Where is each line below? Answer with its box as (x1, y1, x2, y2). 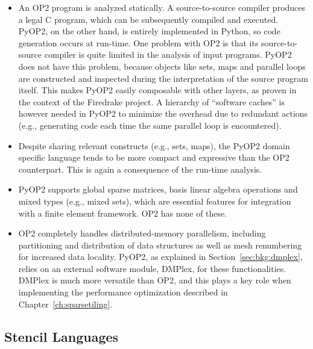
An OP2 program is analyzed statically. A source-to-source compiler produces (18, 1, 306, 13)
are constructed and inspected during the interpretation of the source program (18, 72, 308, 84)
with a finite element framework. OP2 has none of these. (18, 206, 227, 219)
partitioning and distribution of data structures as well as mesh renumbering (18, 238, 302, 251)
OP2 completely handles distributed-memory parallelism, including (18, 227, 266, 239)
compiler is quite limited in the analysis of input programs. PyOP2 (44, 48, 292, 61)
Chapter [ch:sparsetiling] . (18, 297, 113, 310)
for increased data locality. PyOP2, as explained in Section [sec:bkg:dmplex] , (18, 250, 303, 263)
